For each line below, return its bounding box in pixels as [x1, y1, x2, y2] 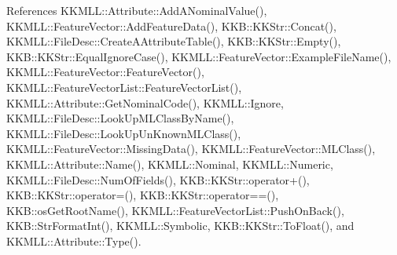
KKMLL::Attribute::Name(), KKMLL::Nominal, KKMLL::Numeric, [6, 155, 333, 172]
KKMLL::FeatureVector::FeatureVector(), [6, 64, 204, 80]
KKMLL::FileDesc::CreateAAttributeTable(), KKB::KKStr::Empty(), [6, 33, 341, 49]
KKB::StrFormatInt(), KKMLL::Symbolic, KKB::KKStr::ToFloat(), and [6, 217, 355, 234]
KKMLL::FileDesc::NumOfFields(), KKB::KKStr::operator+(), [6, 171, 310, 188]
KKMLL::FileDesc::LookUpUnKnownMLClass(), [6, 125, 241, 141]
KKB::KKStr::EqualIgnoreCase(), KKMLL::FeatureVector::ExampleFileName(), [6, 48, 391, 64]
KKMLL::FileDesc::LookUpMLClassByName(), [6, 110, 234, 126]
